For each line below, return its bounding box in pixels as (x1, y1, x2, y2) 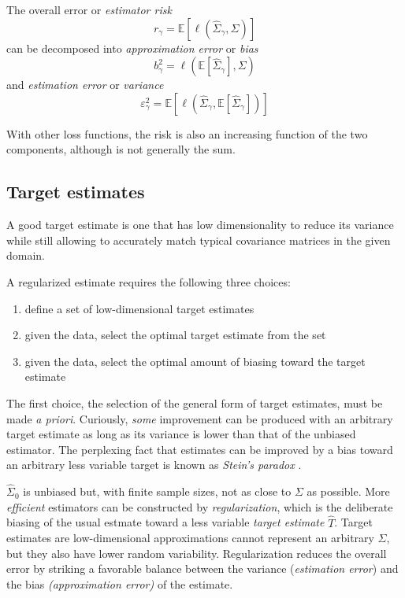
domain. (6, 247, 46, 264)
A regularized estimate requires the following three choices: (6, 273, 291, 290)
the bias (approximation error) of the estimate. (6, 575, 233, 592)
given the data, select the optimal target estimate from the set (24, 327, 326, 343)
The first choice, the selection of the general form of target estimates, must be (6, 394, 383, 411)
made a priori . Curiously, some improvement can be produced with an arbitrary (6, 410, 393, 426)
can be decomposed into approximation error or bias (6, 39, 258, 56)
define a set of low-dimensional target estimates (24, 300, 255, 316)
